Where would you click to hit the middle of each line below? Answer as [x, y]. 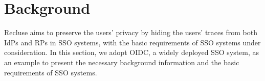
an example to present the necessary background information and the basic [122, 62]
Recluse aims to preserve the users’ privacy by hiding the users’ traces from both [131, 32]
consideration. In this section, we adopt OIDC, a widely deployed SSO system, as [132, 52]
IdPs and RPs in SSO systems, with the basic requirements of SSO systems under [132, 42]
